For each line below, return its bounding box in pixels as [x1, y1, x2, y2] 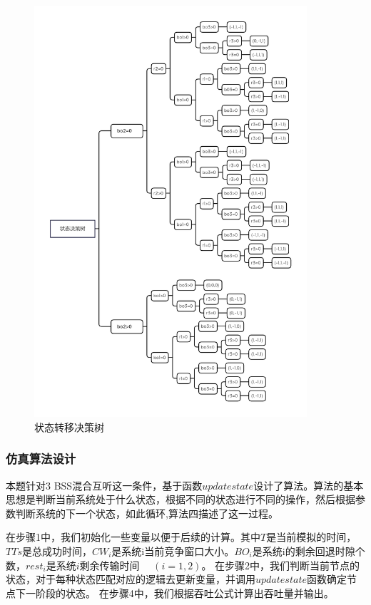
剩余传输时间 [79, 557, 140, 572]
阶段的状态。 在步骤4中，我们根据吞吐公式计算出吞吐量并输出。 [35, 585, 334, 600]
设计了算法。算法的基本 [253, 477, 364, 492]
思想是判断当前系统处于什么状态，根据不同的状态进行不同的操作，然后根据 [6, 492, 355, 507]
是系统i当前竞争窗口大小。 [111, 543, 235, 558]
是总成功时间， [21, 543, 92, 558]
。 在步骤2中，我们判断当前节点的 [201, 557, 360, 572]
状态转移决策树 [34, 419, 104, 434]
